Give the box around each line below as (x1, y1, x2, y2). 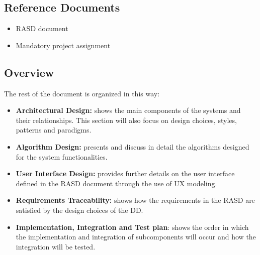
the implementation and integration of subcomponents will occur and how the (16, 231, 256, 242)
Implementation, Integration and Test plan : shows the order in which (16, 221, 249, 232)
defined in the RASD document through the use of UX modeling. (16, 178, 217, 188)
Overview (4, 64, 54, 80)
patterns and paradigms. (16, 124, 92, 135)
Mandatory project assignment (16, 40, 111, 50)
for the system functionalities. (16, 151, 108, 162)
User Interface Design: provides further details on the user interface (16, 168, 235, 179)
